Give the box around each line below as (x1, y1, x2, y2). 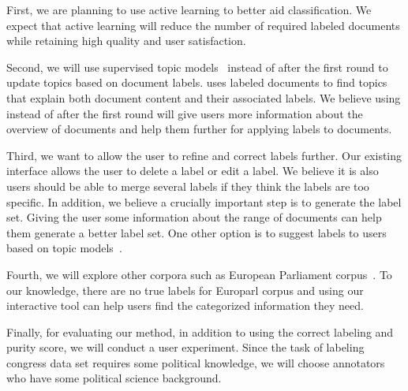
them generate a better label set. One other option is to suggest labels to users (6, 224, 387, 240)
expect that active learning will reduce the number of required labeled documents (6, 17, 400, 33)
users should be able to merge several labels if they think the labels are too (6, 177, 369, 194)
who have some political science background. (6, 370, 222, 386)
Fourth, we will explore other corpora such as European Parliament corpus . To (6, 266, 392, 282)
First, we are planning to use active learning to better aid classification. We (6, 2, 372, 17)
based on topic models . (6, 240, 122, 256)
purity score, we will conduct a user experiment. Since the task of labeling (6, 339, 365, 356)
